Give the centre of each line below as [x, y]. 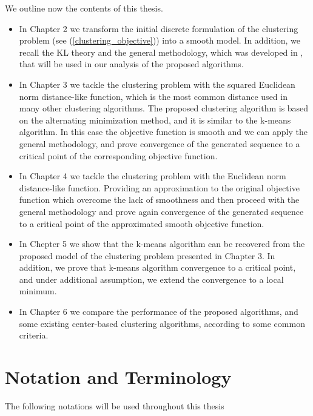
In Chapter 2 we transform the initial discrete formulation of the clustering [159, 28]
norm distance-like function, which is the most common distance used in [153, 96]
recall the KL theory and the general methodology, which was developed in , [161, 52]
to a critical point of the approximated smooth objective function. [142, 223]
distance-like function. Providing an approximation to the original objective [159, 187]
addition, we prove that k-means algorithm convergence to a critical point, [157, 267]
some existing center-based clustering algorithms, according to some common [162, 323]
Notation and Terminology [118, 377]
